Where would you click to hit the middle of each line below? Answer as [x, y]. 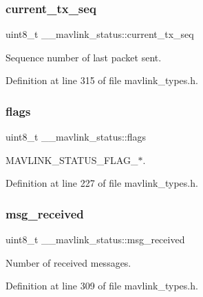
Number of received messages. [68, 262]
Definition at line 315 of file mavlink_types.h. [102, 80]
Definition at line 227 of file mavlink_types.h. [102, 183]
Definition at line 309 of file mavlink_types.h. [102, 286]
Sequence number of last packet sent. [84, 57]
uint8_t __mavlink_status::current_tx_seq [100, 34]
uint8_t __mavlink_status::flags [76, 137]
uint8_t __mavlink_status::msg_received [95, 239]
